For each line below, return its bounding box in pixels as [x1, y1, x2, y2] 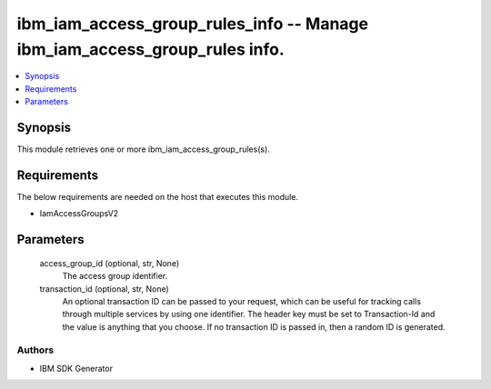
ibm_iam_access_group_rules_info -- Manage [16, 14, 368, 34]
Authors [16, 344, 55, 356]
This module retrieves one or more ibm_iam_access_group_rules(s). [16, 144, 270, 155]
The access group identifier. [62, 271, 168, 282]
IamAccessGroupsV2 [39, 208, 119, 219]
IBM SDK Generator [39, 363, 114, 374]
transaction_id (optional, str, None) [39, 283, 170, 294]
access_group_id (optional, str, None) [39, 257, 180, 268]
